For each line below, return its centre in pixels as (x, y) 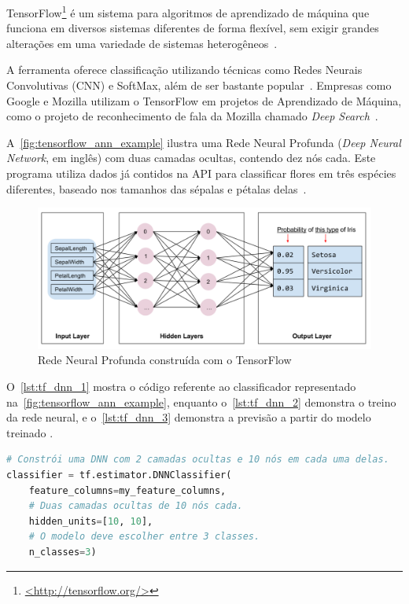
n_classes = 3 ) (63, 552)
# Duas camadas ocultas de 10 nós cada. (136, 506)
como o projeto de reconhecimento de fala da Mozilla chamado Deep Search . (192, 116)
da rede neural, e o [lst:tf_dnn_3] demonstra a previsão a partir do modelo (189, 417)
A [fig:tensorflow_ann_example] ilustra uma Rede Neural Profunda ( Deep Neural (204, 142)
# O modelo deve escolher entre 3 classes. (144, 537)
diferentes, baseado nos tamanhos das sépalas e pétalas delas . (157, 188)
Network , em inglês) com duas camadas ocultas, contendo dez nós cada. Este (191, 158)
